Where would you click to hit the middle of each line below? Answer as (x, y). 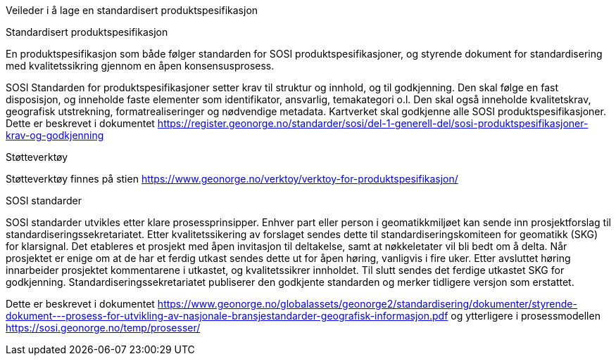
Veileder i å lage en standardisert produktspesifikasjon (132, 10)
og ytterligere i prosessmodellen (526, 316)
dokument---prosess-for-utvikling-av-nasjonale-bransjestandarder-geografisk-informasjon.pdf (227, 316)
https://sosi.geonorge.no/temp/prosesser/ (103, 328)
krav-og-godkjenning (55, 135)
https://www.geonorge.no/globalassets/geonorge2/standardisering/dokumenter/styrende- (367, 304)
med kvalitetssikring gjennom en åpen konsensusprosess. (140, 66)
